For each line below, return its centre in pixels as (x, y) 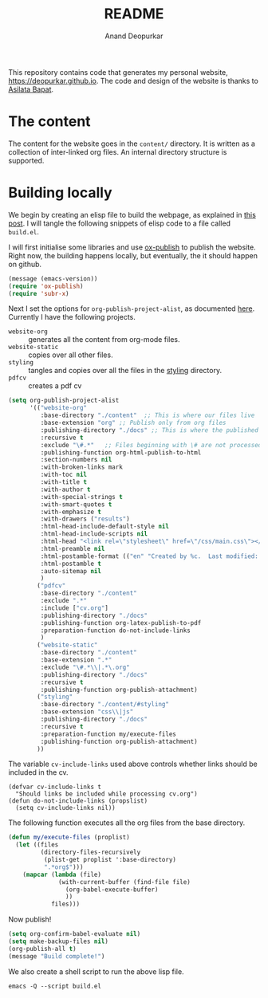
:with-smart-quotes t (76, 504)
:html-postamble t (71, 564)
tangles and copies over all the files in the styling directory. (125, 371)
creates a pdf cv (55, 386)
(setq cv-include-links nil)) (65, 808)
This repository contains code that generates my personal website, (118, 72)
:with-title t (64, 482)
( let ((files (37, 845)
